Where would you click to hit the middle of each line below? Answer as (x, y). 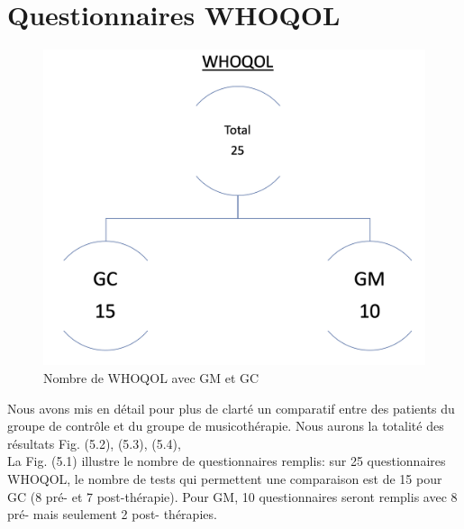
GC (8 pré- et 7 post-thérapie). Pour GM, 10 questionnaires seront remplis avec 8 (232, 496)
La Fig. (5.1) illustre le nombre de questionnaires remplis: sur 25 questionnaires (227, 461)
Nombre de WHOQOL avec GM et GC (151, 378)
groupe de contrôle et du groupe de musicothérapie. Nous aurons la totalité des (226, 426)
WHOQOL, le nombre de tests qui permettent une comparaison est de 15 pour (225, 478)
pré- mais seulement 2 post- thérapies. (112, 514)
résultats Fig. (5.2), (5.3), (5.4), (94, 443)
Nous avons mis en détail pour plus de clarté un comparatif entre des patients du (231, 408)
